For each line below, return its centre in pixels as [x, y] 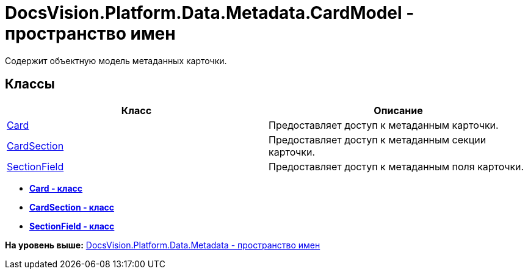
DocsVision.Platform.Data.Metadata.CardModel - [210, 13]
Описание [398, 110]
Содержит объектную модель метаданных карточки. [116, 60]
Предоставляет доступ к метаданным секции [378, 139]
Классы [30, 84]
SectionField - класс [72, 226]
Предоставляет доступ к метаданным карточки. [384, 125]
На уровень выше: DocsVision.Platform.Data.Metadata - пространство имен [163, 245]
